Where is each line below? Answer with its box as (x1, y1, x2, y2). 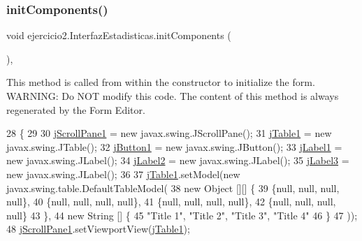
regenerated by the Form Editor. (6, 102, 145, 117)
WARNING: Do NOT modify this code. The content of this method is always (6, 89, 339, 103)
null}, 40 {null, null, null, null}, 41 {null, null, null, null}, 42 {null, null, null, (6, 194, 336, 209)
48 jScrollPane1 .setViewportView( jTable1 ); (6, 221, 190, 236)
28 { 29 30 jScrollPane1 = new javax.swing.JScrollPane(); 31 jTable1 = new (6, 126, 332, 140)
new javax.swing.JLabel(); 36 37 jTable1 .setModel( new (6, 166, 240, 181)
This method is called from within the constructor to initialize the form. (6, 75, 315, 89)
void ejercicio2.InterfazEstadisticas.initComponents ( (6, 28, 231, 43)
